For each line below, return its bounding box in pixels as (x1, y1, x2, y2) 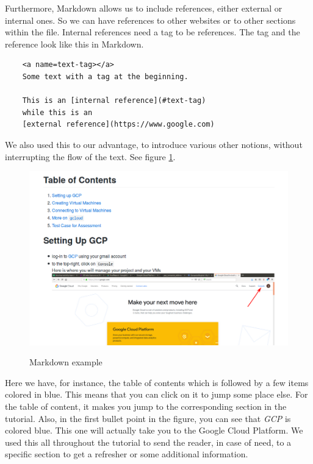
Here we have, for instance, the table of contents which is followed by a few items (5, 376, 309, 388)
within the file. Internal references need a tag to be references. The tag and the (5, 26, 300, 38)
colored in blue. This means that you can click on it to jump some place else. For (5, 388, 308, 401)
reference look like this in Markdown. (5, 37, 144, 50)
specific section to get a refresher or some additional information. (5, 448, 248, 460)
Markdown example (29, 356, 103, 368)
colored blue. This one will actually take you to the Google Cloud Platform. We (5, 424, 303, 437)
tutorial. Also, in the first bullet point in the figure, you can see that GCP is (5, 412, 291, 424)
